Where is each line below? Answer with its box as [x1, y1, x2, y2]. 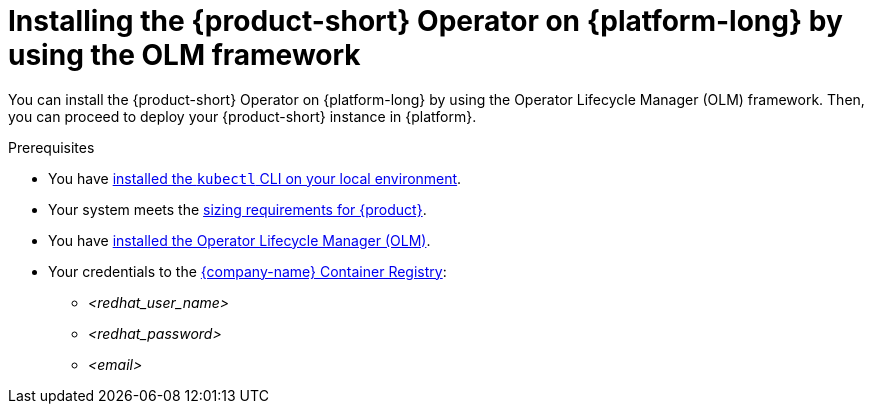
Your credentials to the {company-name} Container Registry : [48, 262, 447, 280]
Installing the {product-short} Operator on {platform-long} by [8, 4, 843, 38]
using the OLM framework [8, 38, 361, 72]
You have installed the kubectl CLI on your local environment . [48, 169, 462, 187]
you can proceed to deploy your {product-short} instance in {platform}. [8, 107, 477, 125]
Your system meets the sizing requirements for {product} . [48, 200, 427, 218]
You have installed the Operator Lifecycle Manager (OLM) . [48, 231, 431, 249]
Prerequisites [8, 138, 95, 156]
